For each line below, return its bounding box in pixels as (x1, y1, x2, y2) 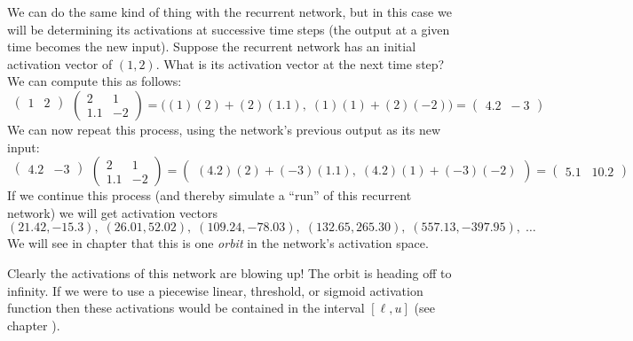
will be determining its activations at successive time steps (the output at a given (7, 19, 450, 38)
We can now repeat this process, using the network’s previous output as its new (7, 120, 441, 138)
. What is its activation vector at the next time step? (155, 54, 445, 73)
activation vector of (7, 54, 113, 73)
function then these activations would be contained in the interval (7, 298, 365, 317)
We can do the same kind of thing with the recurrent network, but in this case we (7, 3, 452, 20)
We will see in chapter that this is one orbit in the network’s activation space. (7, 234, 429, 252)
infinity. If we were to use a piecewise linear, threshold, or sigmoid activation (7, 281, 423, 299)
